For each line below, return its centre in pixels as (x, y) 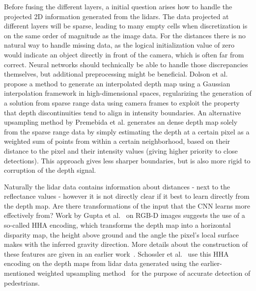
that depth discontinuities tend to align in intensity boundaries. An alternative (123, 112)
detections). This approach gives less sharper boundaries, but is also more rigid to (127, 160)
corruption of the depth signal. (50, 170)
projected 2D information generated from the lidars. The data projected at (116, 16)
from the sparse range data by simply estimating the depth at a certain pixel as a (127, 131)
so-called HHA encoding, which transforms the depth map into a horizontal (117, 225)
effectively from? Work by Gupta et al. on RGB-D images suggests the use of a (125, 215)
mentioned (20, 273)
